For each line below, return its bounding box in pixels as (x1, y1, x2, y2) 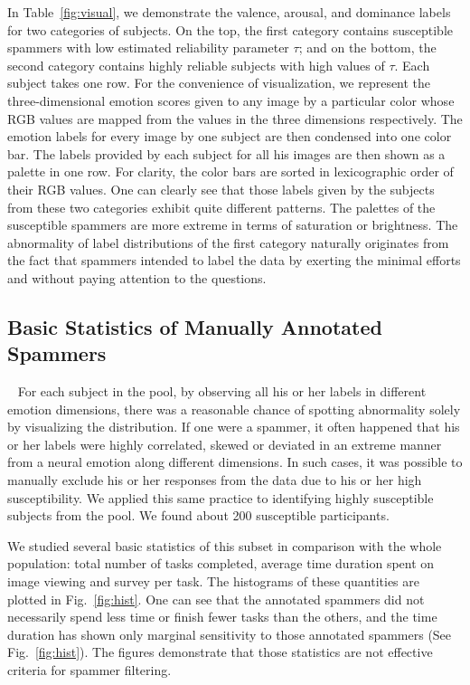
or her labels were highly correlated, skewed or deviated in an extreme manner (7, 434, 442, 453)
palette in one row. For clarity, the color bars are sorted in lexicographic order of (7, 162, 454, 181)
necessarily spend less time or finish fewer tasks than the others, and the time (7, 607, 437, 626)
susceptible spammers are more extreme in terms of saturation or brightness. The (7, 215, 458, 234)
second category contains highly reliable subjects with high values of (7, 55, 385, 74)
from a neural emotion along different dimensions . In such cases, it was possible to (7, 452, 463, 471)
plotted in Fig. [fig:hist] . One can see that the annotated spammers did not (7, 589, 425, 608)
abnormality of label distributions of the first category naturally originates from (7, 233, 449, 252)
